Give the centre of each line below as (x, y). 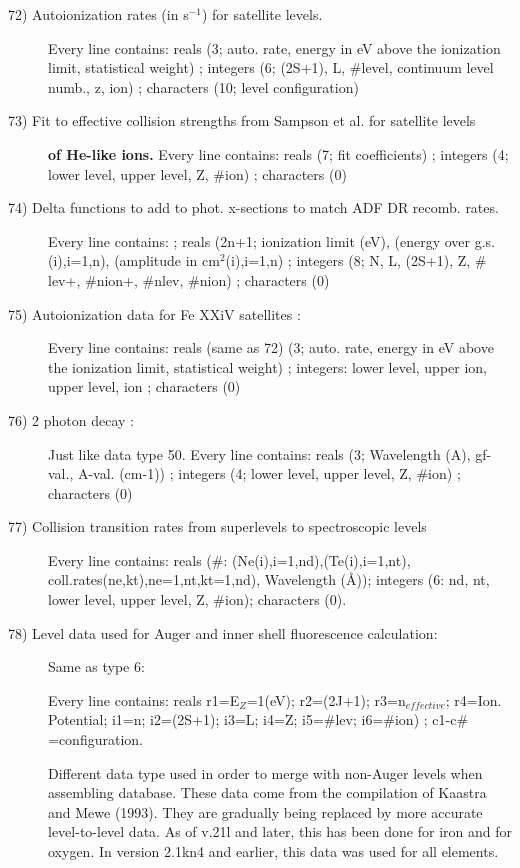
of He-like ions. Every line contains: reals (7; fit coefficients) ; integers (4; (278, 153)
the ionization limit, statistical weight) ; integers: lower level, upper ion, (268, 366)
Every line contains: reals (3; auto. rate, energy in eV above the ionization (274, 47)
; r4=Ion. (473, 699)
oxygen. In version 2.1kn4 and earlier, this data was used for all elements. (273, 851)
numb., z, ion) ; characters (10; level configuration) (203, 86)
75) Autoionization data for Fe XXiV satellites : (154, 313)
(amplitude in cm (167, 260)
